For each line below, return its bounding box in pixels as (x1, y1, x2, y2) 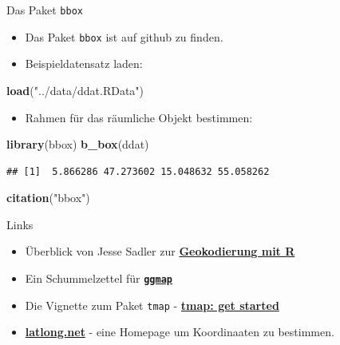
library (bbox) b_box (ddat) (6, 136, 149, 153)
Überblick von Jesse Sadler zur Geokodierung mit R (25, 243, 295, 260)
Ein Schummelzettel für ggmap (25, 270, 172, 287)
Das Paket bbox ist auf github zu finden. (25, 28, 223, 45)
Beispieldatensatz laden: (25, 55, 143, 72)
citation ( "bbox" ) (6, 189, 90, 206)
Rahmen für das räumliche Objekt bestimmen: (25, 109, 253, 125)
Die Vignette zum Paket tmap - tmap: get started (25, 296, 279, 313)
